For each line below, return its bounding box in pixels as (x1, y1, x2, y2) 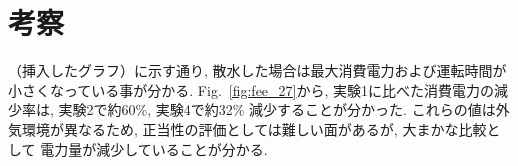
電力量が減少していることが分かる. (40, 138, 268, 159)
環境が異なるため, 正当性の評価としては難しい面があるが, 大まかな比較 (21, 118, 487, 139)
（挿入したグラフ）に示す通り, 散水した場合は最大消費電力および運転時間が (8, 60, 507, 81)
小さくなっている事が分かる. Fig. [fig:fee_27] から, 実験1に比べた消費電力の (8, 79, 495, 100)
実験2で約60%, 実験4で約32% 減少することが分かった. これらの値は (58, 99, 496, 120)
